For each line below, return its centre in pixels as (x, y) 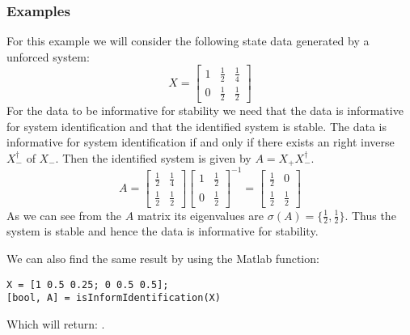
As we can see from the (64, 215)
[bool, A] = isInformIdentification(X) (114, 298)
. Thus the (370, 215)
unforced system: (48, 56)
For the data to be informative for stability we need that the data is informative (205, 110)
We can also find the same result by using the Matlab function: (163, 259)
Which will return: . (56, 323)
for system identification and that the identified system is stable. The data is (197, 126)
